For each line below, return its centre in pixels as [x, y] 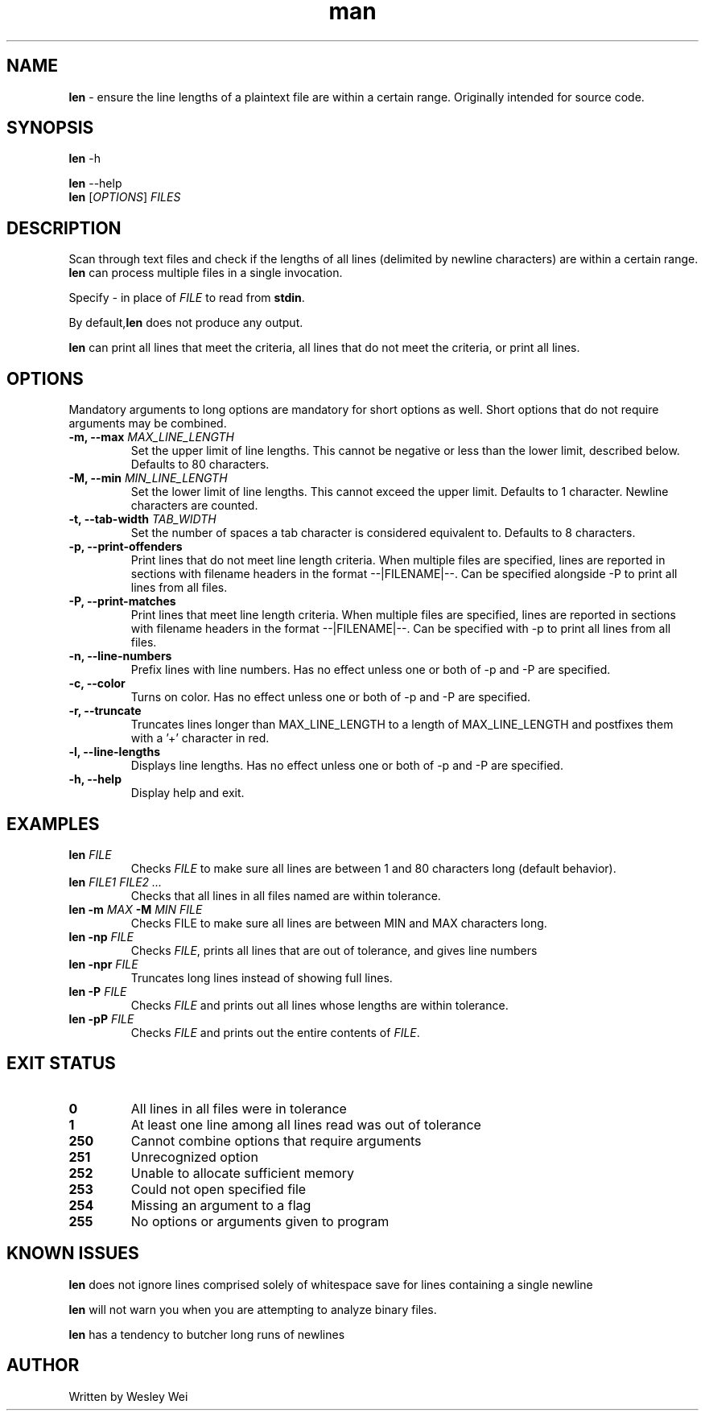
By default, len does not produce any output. [186, 323]
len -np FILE [101, 936]
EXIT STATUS [61, 1064]
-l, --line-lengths [114, 752]
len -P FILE [98, 991]
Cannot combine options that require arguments [276, 1140]
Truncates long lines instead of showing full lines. [262, 977]
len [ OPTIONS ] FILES [125, 197]
